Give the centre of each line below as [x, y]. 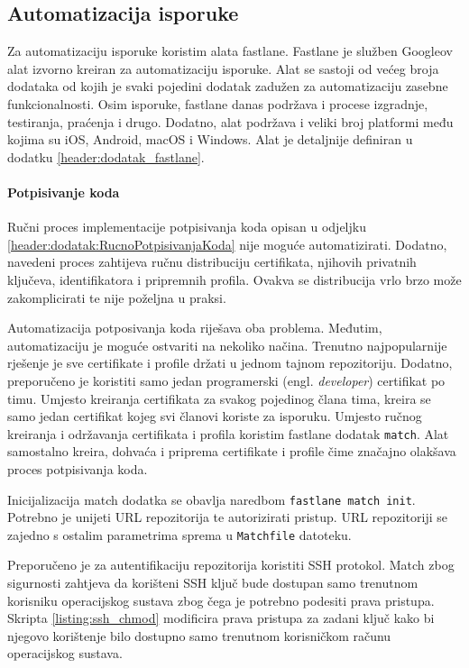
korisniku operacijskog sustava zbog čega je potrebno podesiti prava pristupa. [221, 600]
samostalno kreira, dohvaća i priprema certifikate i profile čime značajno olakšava [232, 451]
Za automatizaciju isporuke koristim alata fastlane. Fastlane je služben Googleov [230, 51]
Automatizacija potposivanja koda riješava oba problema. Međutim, [195, 328]
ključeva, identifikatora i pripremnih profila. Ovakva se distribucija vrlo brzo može [234, 279]
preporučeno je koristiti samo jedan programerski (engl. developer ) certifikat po [226, 380]
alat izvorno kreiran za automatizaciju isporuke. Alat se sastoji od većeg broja [223, 68]
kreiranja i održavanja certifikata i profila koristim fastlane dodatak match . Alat [228, 433]
